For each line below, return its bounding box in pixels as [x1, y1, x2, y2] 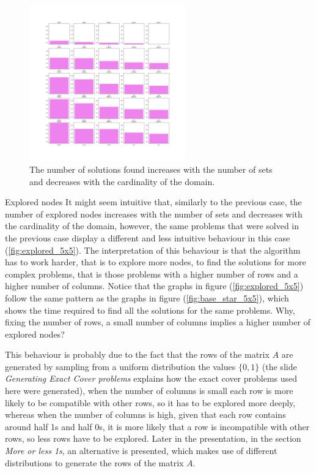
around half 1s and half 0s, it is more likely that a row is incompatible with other [5, 420, 310, 433]
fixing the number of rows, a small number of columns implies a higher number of [5, 316, 310, 328]
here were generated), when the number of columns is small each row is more [5, 384, 293, 397]
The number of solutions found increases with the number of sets [29, 162, 273, 175]
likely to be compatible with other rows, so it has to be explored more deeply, [5, 396, 296, 409]
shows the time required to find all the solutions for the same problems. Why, [5, 303, 295, 316]
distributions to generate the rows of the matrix [5, 456, 184, 469]
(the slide [262, 360, 297, 373]
